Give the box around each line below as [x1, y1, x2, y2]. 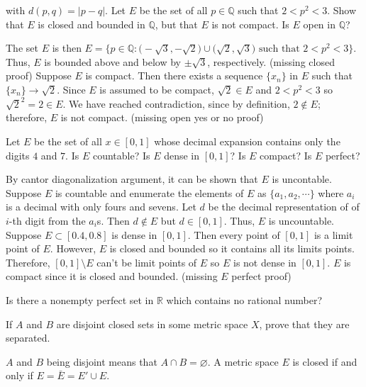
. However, [50, 241, 96, 256]
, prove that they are [259, 316, 350, 331]
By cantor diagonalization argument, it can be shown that [6, 172, 258, 186]
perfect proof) [231, 269, 292, 284]
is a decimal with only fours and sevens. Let [6, 199, 196, 214]
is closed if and [292, 354, 357, 369]
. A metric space [207, 354, 279, 369]
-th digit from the [9, 213, 86, 228]
